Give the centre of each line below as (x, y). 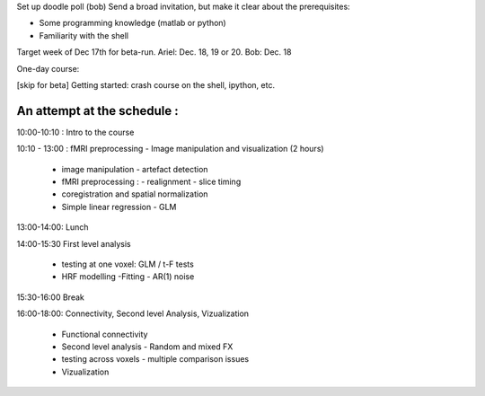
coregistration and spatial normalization (135, 194)
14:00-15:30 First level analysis (74, 243)
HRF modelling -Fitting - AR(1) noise (128, 277)
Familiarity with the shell (84, 35)
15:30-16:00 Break (51, 297)
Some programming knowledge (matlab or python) (132, 23)
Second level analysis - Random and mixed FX (147, 347)
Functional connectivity (105, 334)
